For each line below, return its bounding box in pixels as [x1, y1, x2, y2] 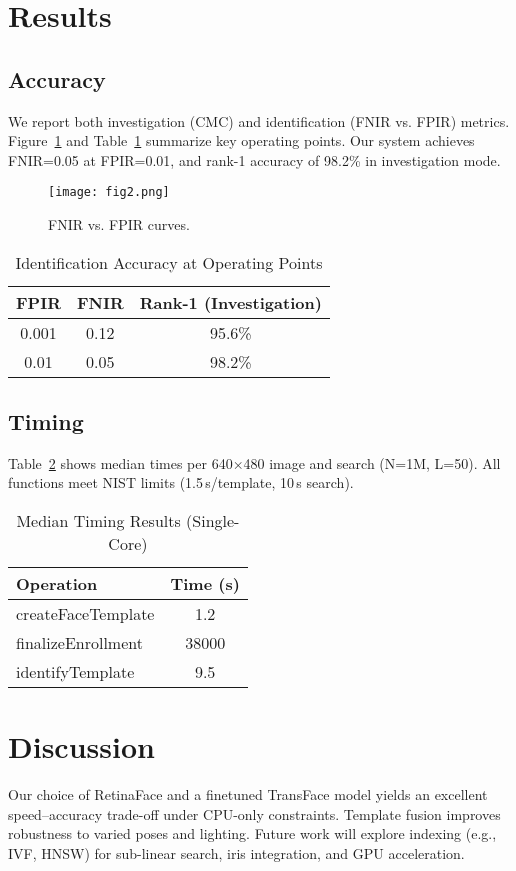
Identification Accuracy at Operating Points [15, 250, 323, 274]
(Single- [186, 509, 240, 532]
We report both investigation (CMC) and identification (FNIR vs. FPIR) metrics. [8, 110, 510, 131]
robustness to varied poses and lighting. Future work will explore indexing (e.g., [8, 823, 497, 844]
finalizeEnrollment [16, 631, 143, 654]
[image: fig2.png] [48, 185, 170, 200]
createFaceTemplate [16, 602, 155, 625]
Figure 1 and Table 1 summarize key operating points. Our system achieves [8, 130, 475, 151]
